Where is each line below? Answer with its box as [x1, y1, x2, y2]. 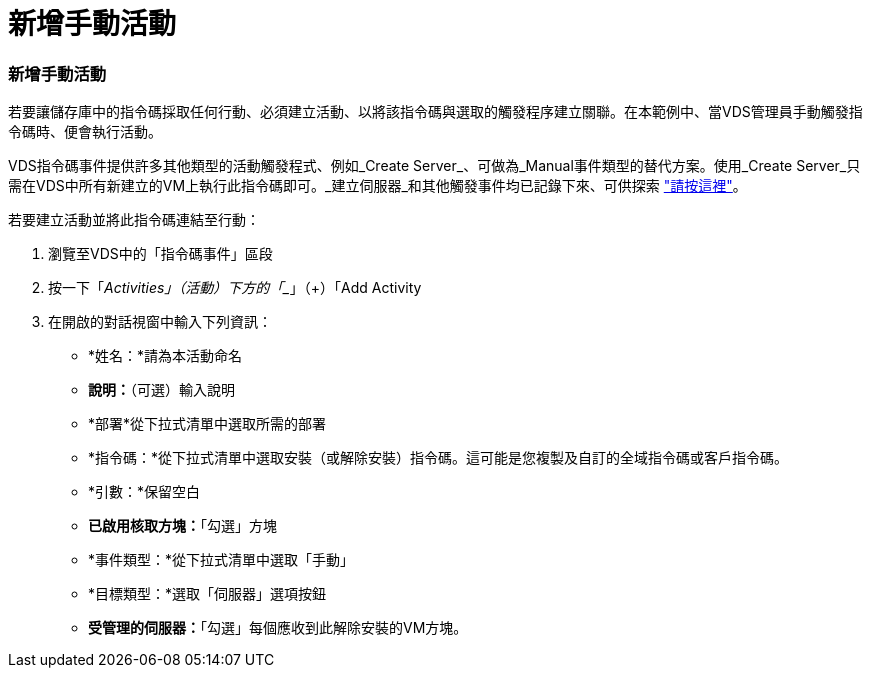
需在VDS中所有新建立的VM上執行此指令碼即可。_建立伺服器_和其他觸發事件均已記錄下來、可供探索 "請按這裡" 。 [8, 177, 747, 195]
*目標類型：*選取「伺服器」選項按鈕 [88, 585, 327, 603]
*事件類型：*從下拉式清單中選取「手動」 [88, 551, 355, 569]
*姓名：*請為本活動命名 [88, 347, 243, 365]
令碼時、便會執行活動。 [8, 123, 162, 141]
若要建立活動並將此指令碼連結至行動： [8, 211, 260, 229]
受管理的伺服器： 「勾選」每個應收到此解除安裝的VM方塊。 [88, 619, 468, 637]
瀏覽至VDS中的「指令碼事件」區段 [48, 245, 273, 263]
